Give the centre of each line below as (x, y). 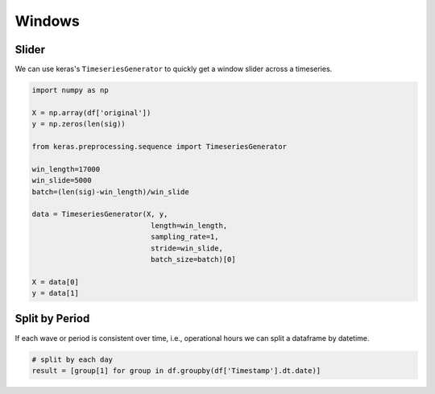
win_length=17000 (66, 169)
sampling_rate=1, (184, 237)
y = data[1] (56, 293)
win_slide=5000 (62, 180)
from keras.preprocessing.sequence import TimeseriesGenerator (159, 146)
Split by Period (52, 319)
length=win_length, (189, 225)
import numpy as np (70, 90)
